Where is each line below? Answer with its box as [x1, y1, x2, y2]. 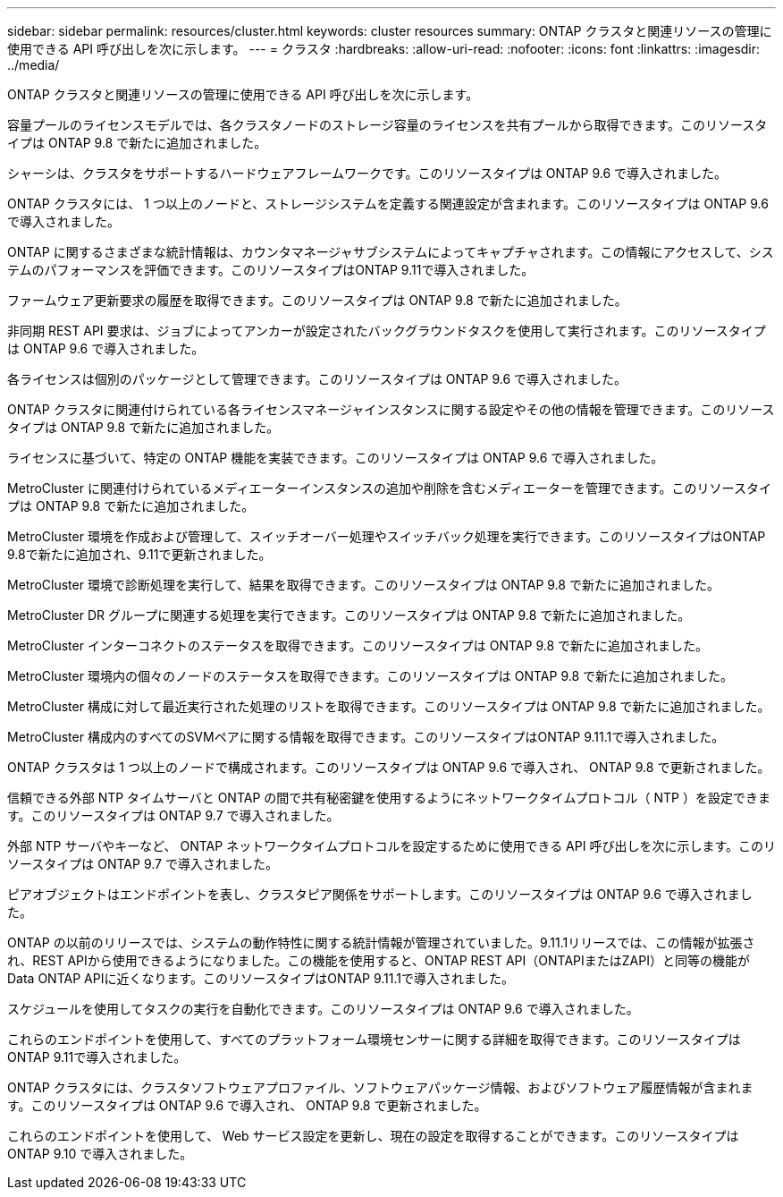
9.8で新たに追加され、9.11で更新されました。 [7, 547, 272, 562]
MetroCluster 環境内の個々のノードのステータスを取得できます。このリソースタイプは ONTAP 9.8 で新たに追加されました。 [7, 668, 734, 683]
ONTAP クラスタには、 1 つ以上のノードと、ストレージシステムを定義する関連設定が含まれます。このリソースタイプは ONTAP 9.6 [7, 196, 769, 211]
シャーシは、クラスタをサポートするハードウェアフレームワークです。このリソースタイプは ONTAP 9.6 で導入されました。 [7, 166, 728, 181]
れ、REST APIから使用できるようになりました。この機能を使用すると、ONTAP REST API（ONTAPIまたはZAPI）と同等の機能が [7, 953, 750, 968]
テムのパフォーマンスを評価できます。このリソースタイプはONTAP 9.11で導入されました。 [7, 262, 535, 277]
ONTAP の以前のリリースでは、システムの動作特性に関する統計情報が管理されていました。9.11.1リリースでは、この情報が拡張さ [7, 935, 755, 950]
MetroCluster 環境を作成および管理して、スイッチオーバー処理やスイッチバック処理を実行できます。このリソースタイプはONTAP [7, 529, 766, 544]
